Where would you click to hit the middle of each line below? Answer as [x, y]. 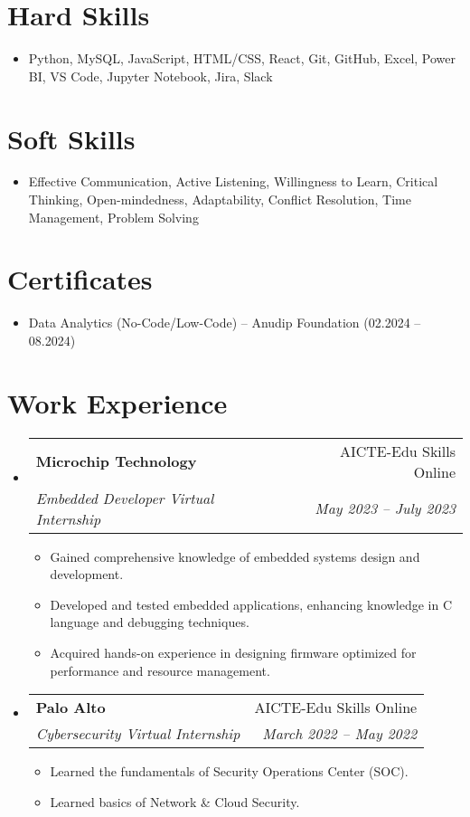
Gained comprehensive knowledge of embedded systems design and [235, 556]
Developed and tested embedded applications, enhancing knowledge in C [251, 604]
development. [87, 574]
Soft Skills [71, 138]
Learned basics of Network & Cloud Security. [175, 801]
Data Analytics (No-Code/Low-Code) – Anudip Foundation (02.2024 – [225, 323]
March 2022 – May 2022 [340, 734]
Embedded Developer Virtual [125, 498]
